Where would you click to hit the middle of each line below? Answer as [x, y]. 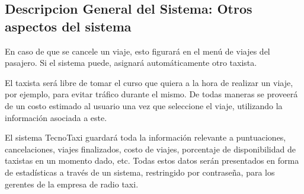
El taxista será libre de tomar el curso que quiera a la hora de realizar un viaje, [149, 82]
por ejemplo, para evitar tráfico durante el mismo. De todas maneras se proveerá [151, 94]
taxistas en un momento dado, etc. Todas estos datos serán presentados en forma [152, 160]
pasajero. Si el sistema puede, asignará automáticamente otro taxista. [131, 63]
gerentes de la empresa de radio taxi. [72, 184]
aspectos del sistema [68, 26]
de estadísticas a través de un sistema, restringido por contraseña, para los [140, 172]
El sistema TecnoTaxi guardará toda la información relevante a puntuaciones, [145, 137]
